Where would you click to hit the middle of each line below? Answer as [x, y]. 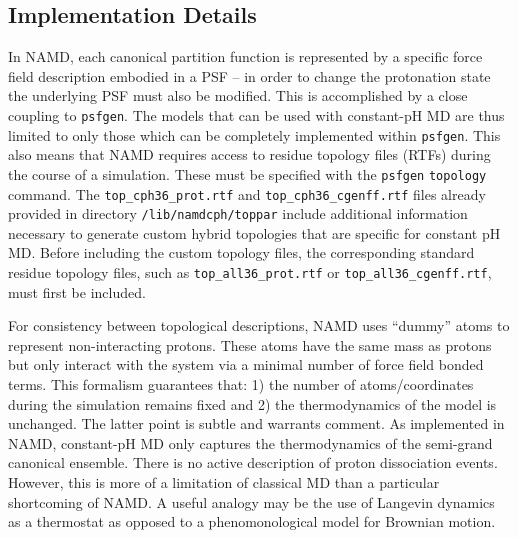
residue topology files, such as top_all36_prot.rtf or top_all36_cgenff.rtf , [250, 272]
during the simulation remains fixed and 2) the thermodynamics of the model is [252, 403]
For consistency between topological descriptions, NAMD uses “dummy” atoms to [259, 325]
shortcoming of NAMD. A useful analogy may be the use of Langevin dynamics [251, 501]
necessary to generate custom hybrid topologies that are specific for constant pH [254, 232]
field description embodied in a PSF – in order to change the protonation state [249, 75]
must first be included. [77, 291]
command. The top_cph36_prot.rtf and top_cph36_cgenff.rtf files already [247, 193]
